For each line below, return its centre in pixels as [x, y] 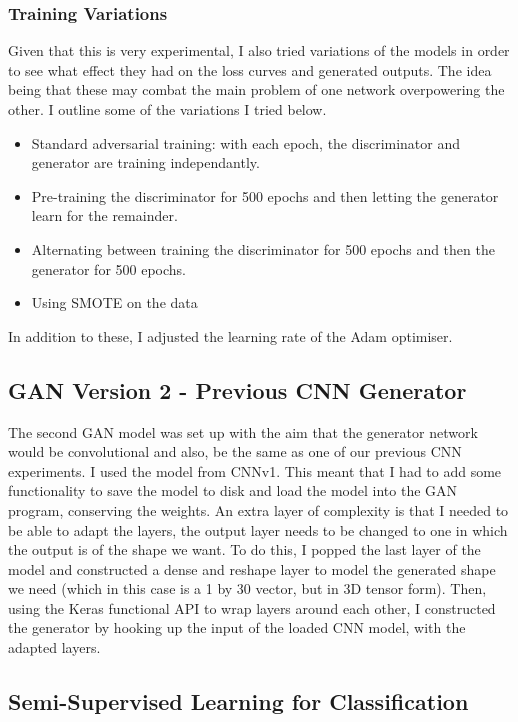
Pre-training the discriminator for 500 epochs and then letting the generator [265, 195]
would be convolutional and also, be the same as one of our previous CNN [235, 451]
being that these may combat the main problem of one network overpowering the [256, 89]
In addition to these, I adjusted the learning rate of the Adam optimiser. [230, 335]
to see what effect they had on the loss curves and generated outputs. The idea [250, 69]
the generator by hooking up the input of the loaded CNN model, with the [237, 627]
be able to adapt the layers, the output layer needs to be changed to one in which [258, 529]
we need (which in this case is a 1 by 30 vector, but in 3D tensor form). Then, [247, 588]
